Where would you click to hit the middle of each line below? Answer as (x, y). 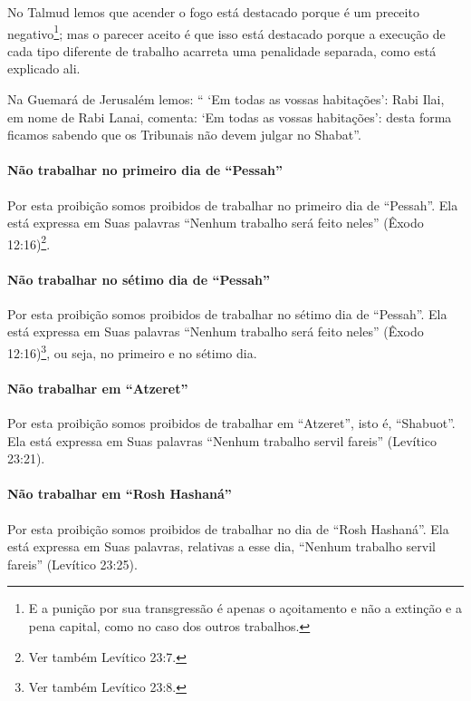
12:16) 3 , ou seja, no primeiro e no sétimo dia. (132, 351)
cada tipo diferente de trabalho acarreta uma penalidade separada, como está (222, 50)
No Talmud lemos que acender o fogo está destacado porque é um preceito (213, 12)
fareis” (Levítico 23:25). (72, 564)
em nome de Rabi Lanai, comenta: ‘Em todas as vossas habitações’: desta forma (230, 117)
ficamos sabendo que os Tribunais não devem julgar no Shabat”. (184, 135)
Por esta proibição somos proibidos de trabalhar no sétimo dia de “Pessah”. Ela (227, 313)
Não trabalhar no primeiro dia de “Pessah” (145, 170)
